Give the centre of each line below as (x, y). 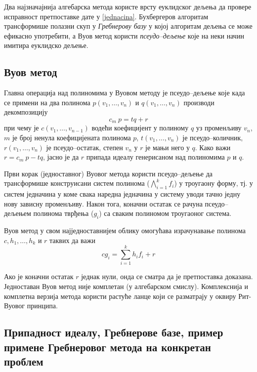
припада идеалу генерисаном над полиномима (155, 157)
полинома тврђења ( (64, 213)
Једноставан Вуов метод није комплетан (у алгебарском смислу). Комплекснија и (126, 286)
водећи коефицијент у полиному (140, 128)
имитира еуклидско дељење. (46, 45)
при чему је (21, 128)
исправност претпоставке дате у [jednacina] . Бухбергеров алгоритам (106, 16)
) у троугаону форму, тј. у (214, 183)
